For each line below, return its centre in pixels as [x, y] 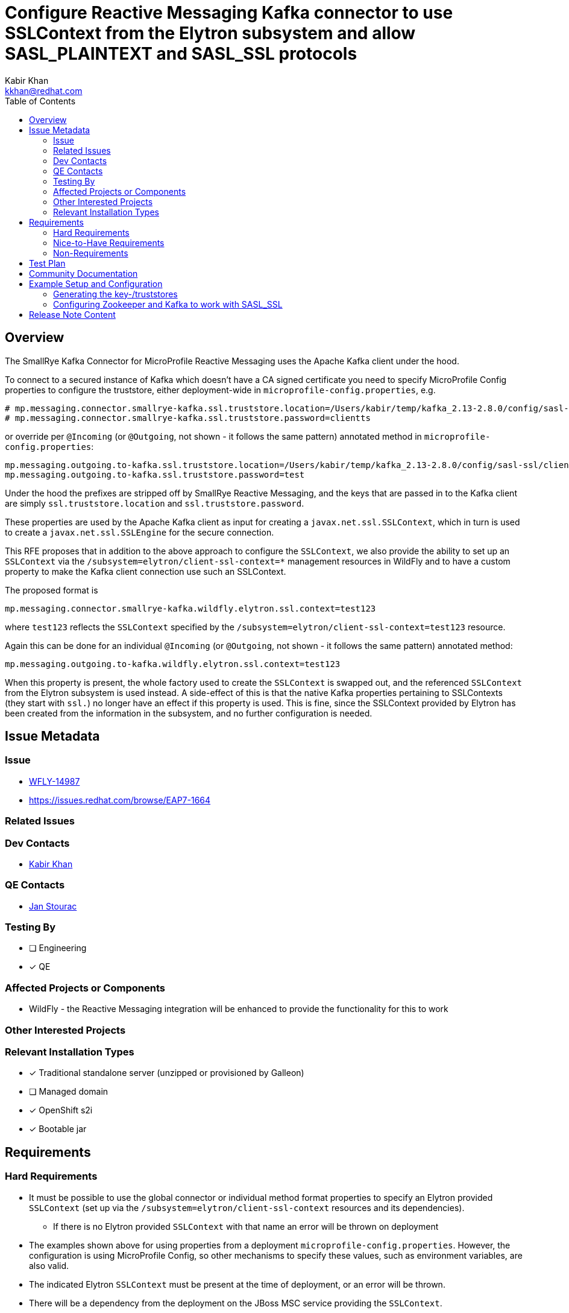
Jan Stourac [53, 906]
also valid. [49, 1265]
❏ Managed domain [69, 1092]
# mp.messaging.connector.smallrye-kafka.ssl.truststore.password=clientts [188, 418]
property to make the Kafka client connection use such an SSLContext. [146, 571]
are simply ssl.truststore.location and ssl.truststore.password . [155, 503]
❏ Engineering [58, 948]
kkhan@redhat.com [44, 90]
